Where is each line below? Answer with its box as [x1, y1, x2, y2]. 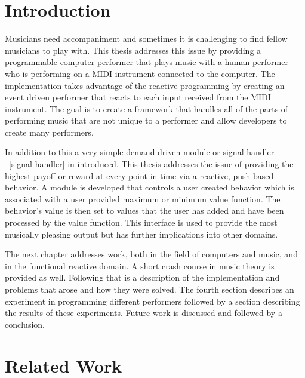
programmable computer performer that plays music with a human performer [5, 56, 288, 68]
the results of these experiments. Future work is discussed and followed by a [5, 306, 282, 319]
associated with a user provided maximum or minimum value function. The [5, 192, 281, 205]
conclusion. [5, 318, 45, 330]
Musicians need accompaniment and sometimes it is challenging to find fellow [5, 32, 288, 45]
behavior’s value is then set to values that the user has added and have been [5, 204, 284, 217]
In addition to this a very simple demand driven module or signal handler [5, 146, 275, 158]
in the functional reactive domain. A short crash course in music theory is [5, 259, 275, 272]
